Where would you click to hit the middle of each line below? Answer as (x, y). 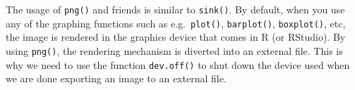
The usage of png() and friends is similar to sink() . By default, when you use (175, 9)
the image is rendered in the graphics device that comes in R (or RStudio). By (176, 37)
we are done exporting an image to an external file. (116, 78)
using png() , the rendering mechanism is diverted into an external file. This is (174, 50)
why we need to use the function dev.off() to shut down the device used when (178, 64)
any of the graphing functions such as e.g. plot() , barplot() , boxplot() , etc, (176, 23)
